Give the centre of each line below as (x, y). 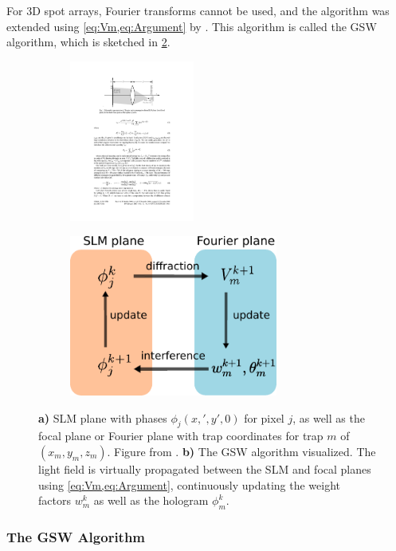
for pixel (264, 417)
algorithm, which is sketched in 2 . (88, 42)
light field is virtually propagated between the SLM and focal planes (205, 468)
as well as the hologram (151, 500)
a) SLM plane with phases (103, 417)
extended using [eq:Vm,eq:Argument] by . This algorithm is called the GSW (192, 26)
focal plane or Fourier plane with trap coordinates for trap (181, 436)
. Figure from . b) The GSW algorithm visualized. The (241, 451)
